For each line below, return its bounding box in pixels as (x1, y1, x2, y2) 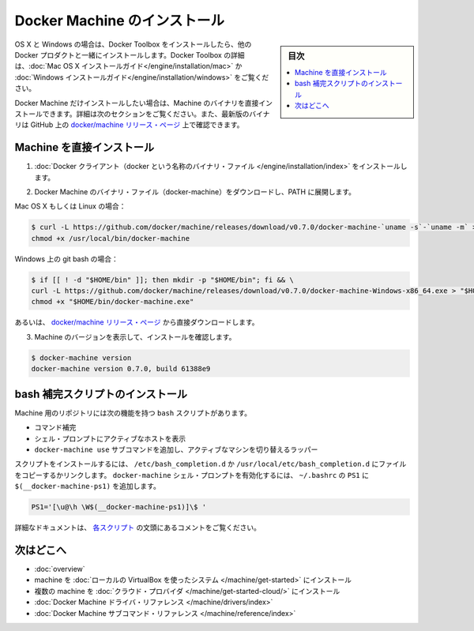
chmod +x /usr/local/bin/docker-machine (31, 234, 190, 242)
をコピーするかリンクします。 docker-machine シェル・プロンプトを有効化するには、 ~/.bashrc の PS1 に (14, 470, 369, 479)
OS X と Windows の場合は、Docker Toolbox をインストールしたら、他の (14, 39, 252, 49)
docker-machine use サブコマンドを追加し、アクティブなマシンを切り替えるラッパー (34, 445, 318, 454)
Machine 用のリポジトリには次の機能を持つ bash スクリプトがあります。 (14, 408, 252, 418)
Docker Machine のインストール (14, 12, 225, 29)
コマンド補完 (34, 423, 77, 432)
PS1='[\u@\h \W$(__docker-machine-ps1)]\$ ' (31, 502, 207, 512)
